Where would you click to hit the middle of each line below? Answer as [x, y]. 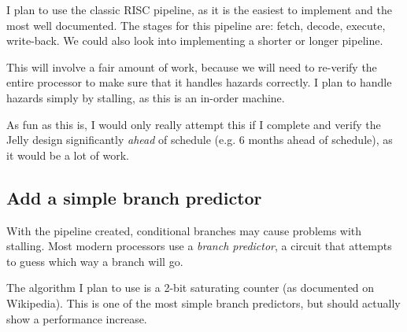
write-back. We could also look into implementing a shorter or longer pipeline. [195, 41]
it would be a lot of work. [68, 155]
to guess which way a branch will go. [95, 261]
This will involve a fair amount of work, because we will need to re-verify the [192, 66]
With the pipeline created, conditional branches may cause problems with [184, 230]
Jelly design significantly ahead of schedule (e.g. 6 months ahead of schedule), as [200, 140]
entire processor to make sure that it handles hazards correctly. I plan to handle [199, 82]
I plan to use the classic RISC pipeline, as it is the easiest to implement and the [199, 9]
